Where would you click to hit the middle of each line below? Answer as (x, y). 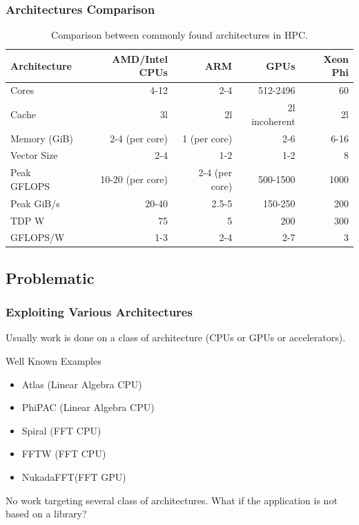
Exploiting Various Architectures (99, 312)
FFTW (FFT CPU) (64, 454)
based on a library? (46, 514)
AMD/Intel (140, 58)
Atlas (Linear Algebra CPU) (82, 384)
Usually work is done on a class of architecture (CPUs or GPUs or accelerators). (176, 337)
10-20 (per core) (134, 179)
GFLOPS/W (38, 237)
